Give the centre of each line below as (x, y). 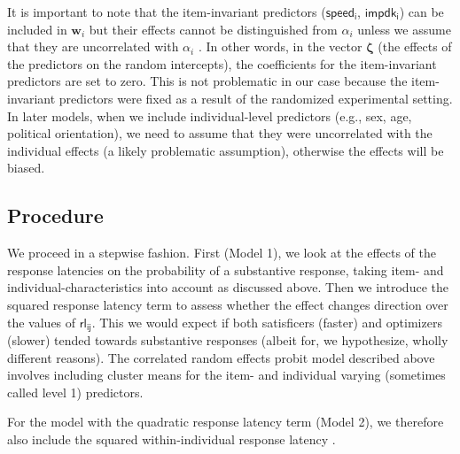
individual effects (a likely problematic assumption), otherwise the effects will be (226, 150)
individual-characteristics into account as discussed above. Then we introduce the (228, 287)
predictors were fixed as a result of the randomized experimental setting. (256, 98)
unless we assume (404, 29)
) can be (421, 12)
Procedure (55, 215)
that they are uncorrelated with (93, 46)
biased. (26, 168)
